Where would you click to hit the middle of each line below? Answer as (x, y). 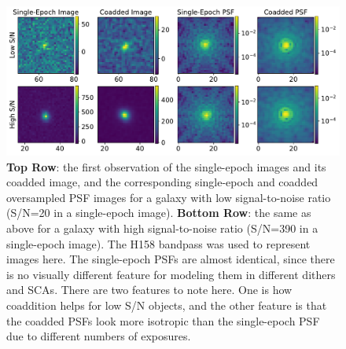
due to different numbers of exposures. (99, 336)
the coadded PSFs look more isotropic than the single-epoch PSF (163, 320)
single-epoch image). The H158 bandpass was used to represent (158, 243)
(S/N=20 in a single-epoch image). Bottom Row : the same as (159, 213)
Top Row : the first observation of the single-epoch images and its (166, 166)
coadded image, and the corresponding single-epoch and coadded (162, 182)
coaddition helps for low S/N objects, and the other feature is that (167, 305)
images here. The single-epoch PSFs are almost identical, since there (171, 259)
